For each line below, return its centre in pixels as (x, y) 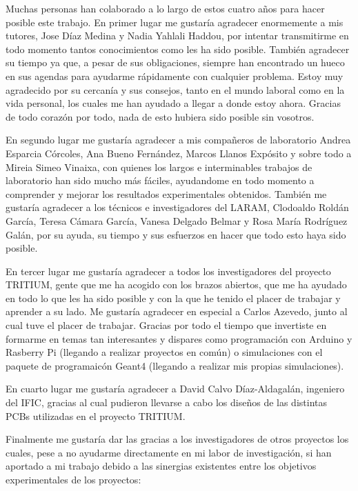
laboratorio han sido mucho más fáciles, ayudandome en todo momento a (160, 180)
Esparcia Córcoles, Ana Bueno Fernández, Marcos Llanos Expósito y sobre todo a (179, 153)
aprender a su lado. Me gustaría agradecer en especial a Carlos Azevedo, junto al (177, 311)
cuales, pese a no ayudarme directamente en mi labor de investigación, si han (169, 452)
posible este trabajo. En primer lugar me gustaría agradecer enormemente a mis (175, 22)
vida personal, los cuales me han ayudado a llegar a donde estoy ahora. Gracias (173, 103)
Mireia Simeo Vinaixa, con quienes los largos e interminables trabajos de (159, 167)
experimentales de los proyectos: (73, 479)
